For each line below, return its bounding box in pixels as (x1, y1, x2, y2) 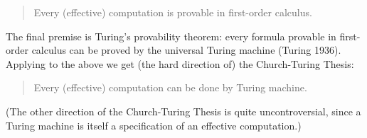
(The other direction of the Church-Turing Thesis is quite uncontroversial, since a (6, 103, 361, 118)
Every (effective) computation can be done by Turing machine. (33, 80, 307, 95)
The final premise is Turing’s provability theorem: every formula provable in (6, 28, 336, 43)
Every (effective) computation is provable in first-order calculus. (33, 5, 312, 19)
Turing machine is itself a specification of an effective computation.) (6, 117, 302, 132)
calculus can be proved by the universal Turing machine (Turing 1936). (31, 42, 341, 57)
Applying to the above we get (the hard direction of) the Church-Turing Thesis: (6, 56, 354, 71)
